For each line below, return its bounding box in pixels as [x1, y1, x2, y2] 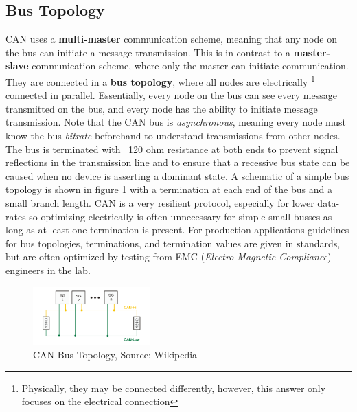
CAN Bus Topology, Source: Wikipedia [33, 347, 198, 361]
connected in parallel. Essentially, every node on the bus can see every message [5, 88, 337, 102]
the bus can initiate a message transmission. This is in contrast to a [5, 45, 290, 59]
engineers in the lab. [5, 262, 91, 277]
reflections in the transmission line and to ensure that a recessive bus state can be [5, 155, 350, 170]
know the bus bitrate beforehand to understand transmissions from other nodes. [5, 128, 341, 143]
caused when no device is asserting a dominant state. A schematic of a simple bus [5, 168, 349, 183]
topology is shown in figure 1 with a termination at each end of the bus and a [5, 182, 332, 196]
